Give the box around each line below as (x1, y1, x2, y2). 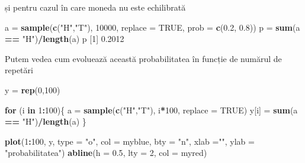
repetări (5, 64, 33, 76)
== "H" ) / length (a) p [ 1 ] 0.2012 (5, 32, 124, 45)
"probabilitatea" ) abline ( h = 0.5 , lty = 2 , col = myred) (5, 146, 207, 159)
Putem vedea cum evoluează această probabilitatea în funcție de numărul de (5, 52, 282, 64)
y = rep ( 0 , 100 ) (5, 83, 60, 96)
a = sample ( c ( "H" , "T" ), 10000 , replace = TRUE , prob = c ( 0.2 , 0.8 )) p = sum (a (5, 21, 300, 33)
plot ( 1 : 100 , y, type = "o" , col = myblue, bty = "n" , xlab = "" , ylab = (5, 135, 255, 147)
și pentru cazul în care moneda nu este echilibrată (5, 1, 186, 13)
